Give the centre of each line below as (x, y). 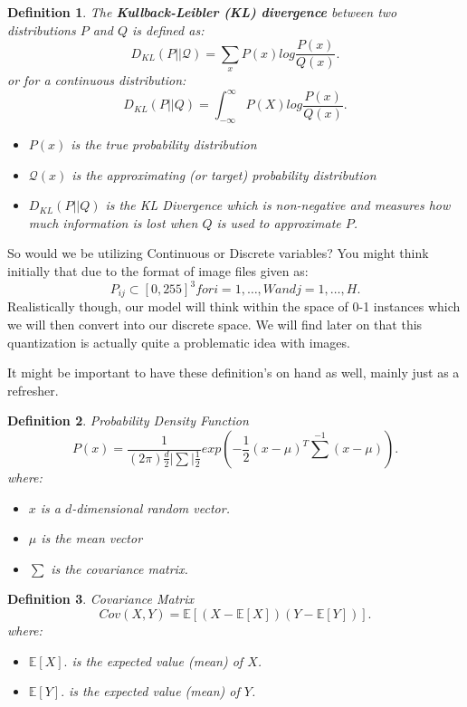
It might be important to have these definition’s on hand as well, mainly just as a (233, 373)
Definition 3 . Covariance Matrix (101, 599)
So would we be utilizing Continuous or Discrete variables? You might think (218, 253)
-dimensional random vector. (151, 507)
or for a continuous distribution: (97, 80)
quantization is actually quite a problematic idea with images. (179, 342)
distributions (42, 29)
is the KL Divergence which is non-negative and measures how (278, 205)
